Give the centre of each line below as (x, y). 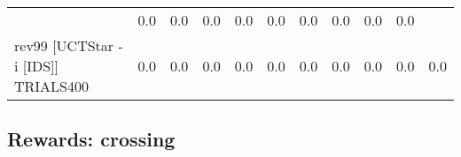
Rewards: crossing (91, 139)
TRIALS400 (52, 86)
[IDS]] (41, 66)
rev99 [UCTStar (64, 45)
